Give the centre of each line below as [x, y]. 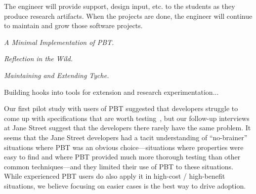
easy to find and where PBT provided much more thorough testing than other [122, 157]
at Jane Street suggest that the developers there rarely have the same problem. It [128, 128]
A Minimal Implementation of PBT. [59, 42]
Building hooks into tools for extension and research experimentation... [111, 92]
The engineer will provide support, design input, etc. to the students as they [120, 6]
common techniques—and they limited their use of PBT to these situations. [119, 166]
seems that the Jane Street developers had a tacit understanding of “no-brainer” [126, 137]
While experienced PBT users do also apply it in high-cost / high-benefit [115, 176]
